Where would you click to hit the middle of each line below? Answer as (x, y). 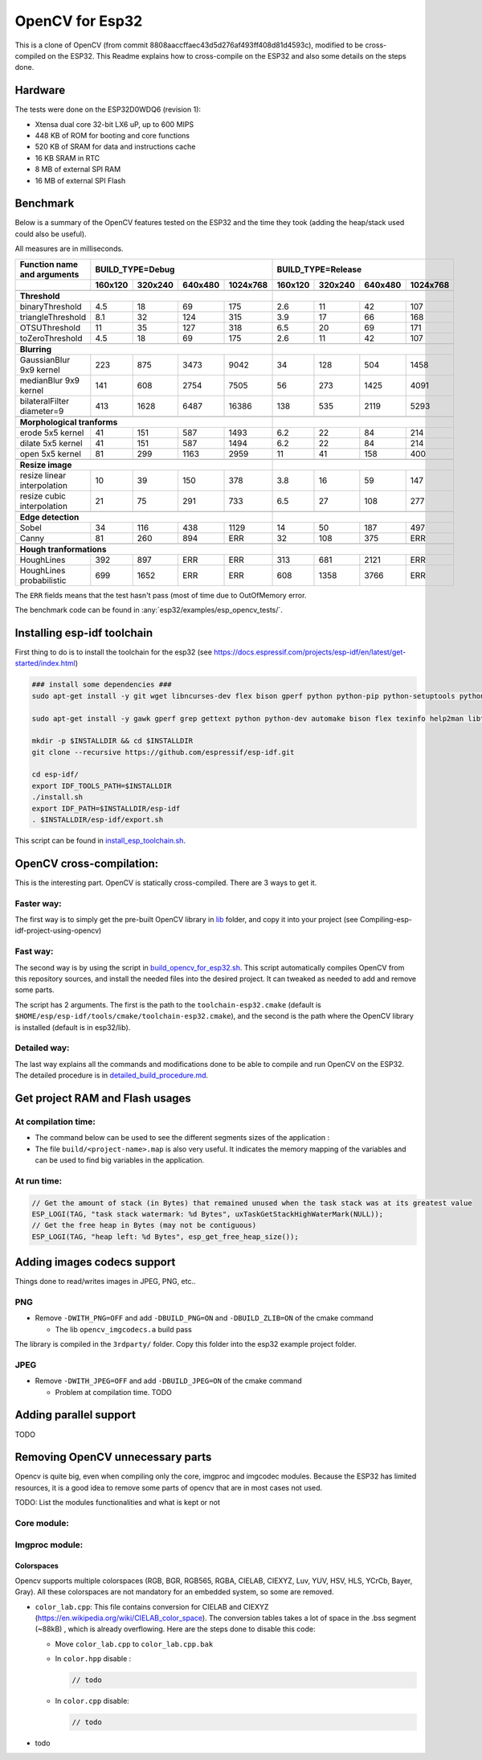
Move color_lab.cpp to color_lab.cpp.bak (134, 1643)
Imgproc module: (49, 1545)
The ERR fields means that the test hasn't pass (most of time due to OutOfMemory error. (161, 595)
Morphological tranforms (69, 422)
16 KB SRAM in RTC (67, 158)
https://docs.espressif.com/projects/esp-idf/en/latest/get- (310, 652)
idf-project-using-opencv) (58, 931)
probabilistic (43, 581)
